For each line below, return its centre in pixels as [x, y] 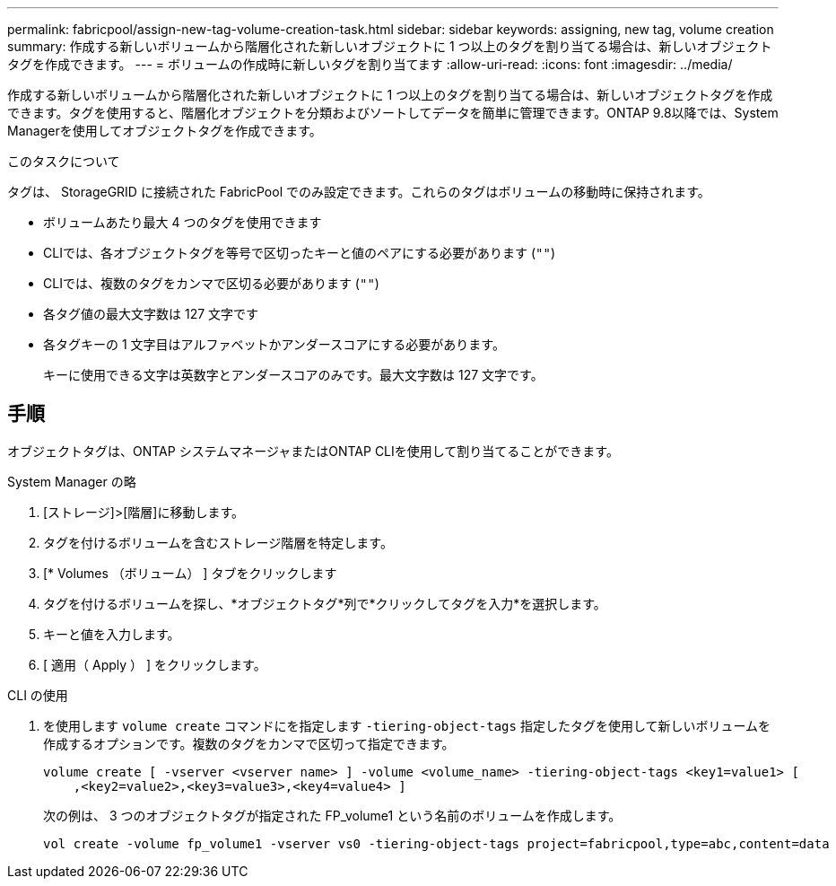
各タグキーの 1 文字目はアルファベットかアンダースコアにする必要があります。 [274, 344]
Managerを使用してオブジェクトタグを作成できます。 [165, 131]
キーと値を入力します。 [112, 634]
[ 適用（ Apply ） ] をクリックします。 [155, 664]
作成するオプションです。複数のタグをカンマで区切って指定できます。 [249, 743]
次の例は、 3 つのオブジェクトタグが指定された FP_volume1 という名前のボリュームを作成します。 [332, 815]
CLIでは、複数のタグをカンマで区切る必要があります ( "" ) [211, 283]
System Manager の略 [72, 481]
